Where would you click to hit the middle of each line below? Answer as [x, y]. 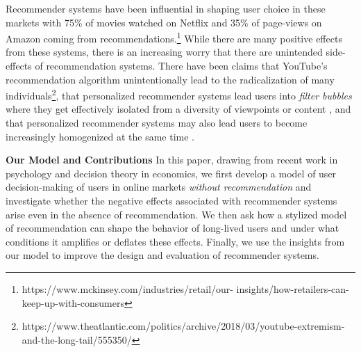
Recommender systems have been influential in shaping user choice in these [166, 8]
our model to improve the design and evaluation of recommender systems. [162, 255]
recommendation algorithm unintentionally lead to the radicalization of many [170, 79]
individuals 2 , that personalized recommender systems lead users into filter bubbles [179, 94]
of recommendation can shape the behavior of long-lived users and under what [173, 228]
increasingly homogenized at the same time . [100, 136]
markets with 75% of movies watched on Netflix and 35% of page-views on [164, 22]
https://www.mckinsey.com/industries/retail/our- [127, 289]
